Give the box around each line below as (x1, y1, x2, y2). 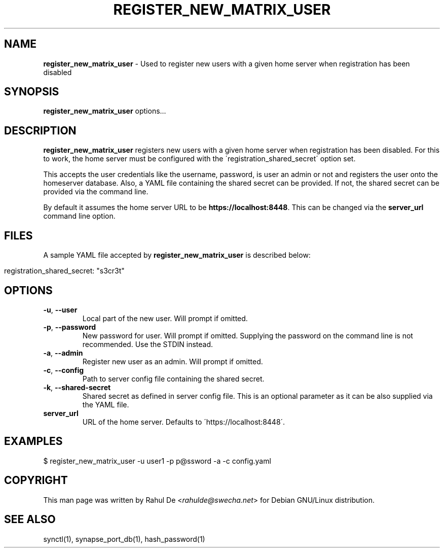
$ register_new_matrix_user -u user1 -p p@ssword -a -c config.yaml (43, 456, 271, 465)
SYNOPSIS (4, 85, 59, 98)
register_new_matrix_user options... (43, 107, 166, 116)
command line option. (43, 212, 116, 221)
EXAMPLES (4, 435, 63, 448)
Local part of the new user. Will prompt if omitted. (82, 314, 248, 323)
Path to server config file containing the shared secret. (82, 374, 265, 383)
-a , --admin (43, 348, 83, 357)
